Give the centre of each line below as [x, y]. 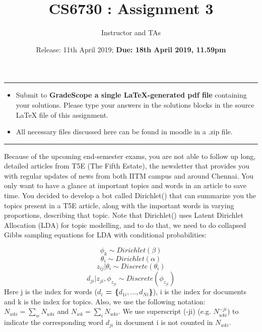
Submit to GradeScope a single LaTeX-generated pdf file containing [131, 95]
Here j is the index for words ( [51, 292]
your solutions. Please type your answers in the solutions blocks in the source [135, 104]
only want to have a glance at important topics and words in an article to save [125, 185]
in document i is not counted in [164, 322]
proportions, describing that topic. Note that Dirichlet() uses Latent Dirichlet [124, 215]
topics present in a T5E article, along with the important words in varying [119, 205]
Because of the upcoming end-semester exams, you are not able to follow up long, [130, 156]
